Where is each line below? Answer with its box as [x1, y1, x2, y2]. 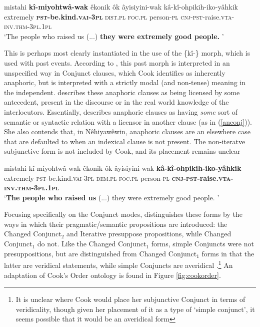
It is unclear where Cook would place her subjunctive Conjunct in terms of [15, 294, 245, 304]
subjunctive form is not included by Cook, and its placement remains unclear [4, 146, 240, 156]
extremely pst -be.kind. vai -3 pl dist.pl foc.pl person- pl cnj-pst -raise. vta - [4, 11, 234, 22]
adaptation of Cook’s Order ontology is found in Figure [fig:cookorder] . [4, 269, 221, 280]
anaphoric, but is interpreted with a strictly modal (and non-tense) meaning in [4, 77, 246, 88]
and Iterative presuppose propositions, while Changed [66, 228, 231, 239]
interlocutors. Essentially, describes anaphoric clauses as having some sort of [4, 106, 238, 117]
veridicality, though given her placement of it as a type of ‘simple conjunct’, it [15, 303, 255, 314]
